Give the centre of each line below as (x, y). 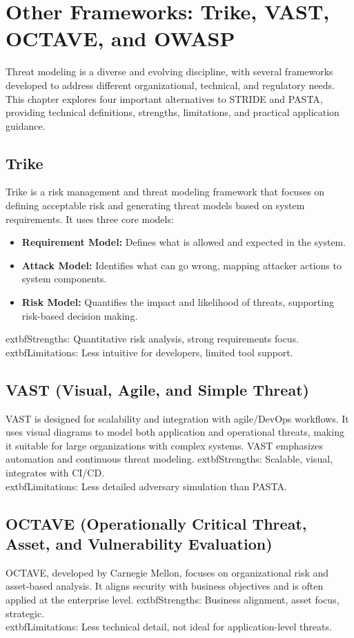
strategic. (25, 613)
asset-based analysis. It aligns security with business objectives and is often (165, 586)
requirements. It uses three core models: (90, 219)
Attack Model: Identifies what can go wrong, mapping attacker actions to (181, 265)
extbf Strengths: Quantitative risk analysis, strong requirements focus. (153, 339)
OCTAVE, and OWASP (120, 38)
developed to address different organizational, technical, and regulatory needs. (170, 85)
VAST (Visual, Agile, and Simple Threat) (157, 389)
